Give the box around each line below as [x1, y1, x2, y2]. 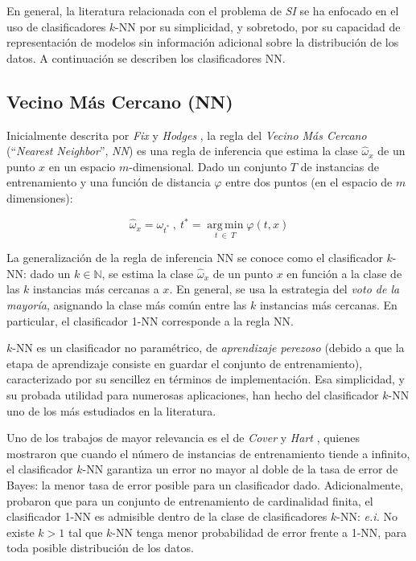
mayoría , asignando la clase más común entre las [6, 297, 247, 313]
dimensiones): [6, 189, 73, 206]
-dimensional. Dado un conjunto [129, 158, 287, 174]
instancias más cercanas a [33, 280, 159, 297]
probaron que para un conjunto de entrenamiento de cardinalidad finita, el [6, 492, 373, 509]
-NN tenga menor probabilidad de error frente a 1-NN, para [112, 523, 407, 540]
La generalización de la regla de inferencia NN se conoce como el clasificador [6, 249, 383, 266]
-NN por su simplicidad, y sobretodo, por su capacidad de [115, 18, 401, 35]
